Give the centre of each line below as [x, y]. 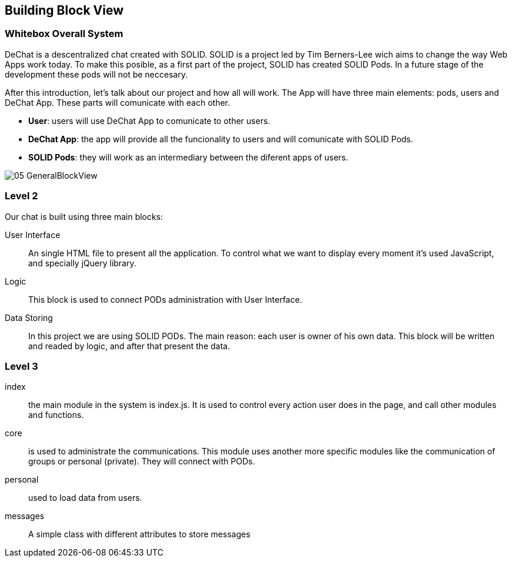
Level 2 [21, 196]
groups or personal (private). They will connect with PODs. [142, 461]
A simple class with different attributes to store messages [139, 534]
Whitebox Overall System [64, 34]
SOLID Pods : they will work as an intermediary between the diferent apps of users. [188, 157]
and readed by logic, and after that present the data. [129, 346]
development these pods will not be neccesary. [96, 74]
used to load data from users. [85, 498]
